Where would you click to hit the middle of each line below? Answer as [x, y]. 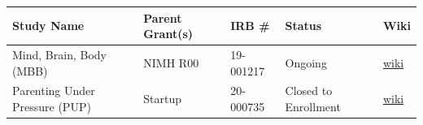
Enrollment [313, 106]
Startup [163, 99]
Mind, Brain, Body [59, 54]
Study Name [48, 26]
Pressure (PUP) [52, 106]
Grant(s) [168, 34]
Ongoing [306, 62]
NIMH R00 [171, 62]
